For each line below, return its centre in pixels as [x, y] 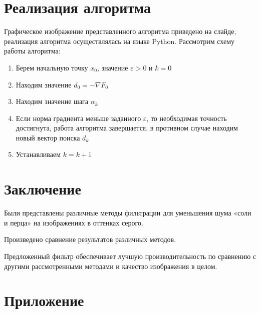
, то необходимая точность [187, 118]
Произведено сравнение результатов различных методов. [90, 239]
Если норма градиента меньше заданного [78, 118]
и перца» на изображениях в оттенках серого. [74, 222]
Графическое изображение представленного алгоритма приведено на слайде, [120, 31]
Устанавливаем [38, 154]
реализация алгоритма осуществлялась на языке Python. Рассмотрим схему [119, 41]
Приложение [44, 300]
